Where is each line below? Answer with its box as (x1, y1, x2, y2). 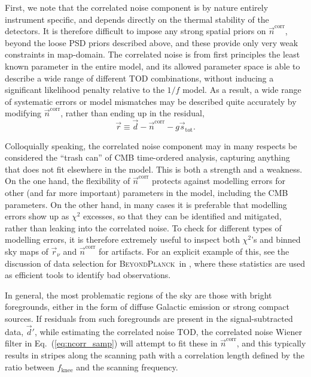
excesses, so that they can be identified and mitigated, (83, 210, 282, 222)
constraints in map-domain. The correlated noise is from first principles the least (5, 48, 300, 61)
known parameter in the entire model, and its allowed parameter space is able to (5, 59, 300, 72)
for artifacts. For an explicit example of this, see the (99, 245, 289, 257)
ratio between (5, 360, 54, 373)
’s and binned (251, 233, 301, 246)
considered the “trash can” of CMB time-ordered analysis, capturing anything (5, 151, 290, 164)
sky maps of (5, 245, 48, 257)
